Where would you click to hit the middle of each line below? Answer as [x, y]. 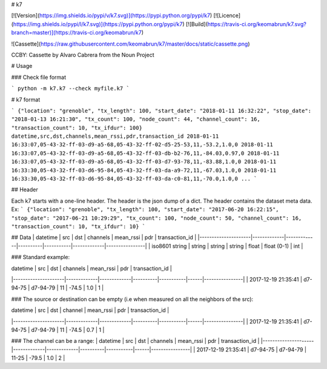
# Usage [22, 66]
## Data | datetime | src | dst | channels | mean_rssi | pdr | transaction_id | [104, 237]
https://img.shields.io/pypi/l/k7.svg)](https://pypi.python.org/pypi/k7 [98, 24]
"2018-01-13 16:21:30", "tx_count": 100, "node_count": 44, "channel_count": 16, [136, 119]
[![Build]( [197, 24]
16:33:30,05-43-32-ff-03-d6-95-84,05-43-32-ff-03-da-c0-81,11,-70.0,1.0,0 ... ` [134, 179]
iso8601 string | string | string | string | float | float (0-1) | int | [227, 246]
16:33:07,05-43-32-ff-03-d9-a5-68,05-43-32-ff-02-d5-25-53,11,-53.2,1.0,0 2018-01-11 [142, 145]
